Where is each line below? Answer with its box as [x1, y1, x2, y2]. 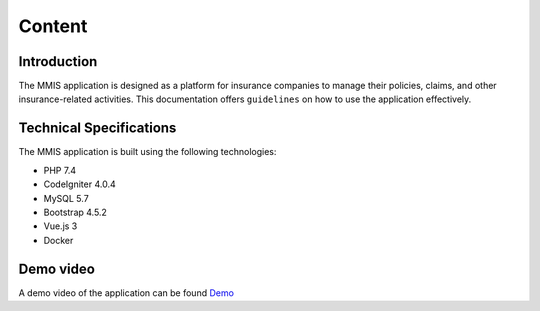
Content [18, 15, 88, 37]
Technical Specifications [18, 120, 177, 137]
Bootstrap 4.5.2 [43, 206, 107, 218]
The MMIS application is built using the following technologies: [18, 146, 277, 158]
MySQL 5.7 [43, 192, 89, 204]
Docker [43, 234, 74, 246]
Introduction [18, 53, 98, 70]
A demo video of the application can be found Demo [18, 286, 235, 299]
